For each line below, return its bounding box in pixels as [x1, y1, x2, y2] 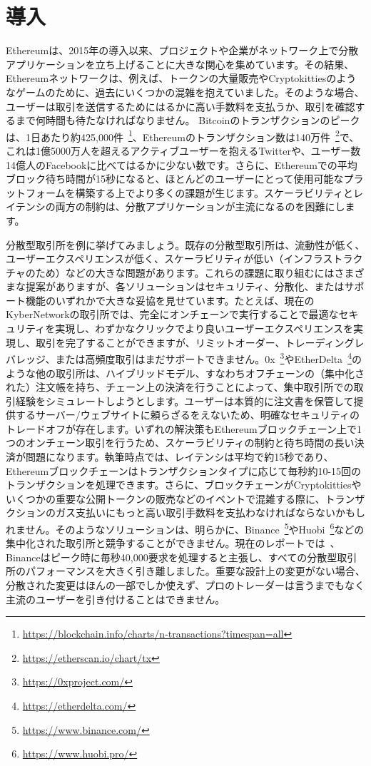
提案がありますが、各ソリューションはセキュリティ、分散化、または [25, 279, 345, 294]
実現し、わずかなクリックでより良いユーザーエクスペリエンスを [55, 321, 353, 336]
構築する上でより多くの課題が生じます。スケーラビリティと [75, 185, 354, 200]
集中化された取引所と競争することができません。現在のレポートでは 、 [6, 536, 340, 551]
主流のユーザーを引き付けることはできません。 [6, 591, 225, 606]
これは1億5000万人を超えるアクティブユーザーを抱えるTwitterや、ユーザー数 [6, 143, 361, 158]
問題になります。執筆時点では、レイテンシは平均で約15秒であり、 [25, 449, 334, 464]
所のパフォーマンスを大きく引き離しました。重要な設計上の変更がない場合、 [6, 563, 365, 578]
